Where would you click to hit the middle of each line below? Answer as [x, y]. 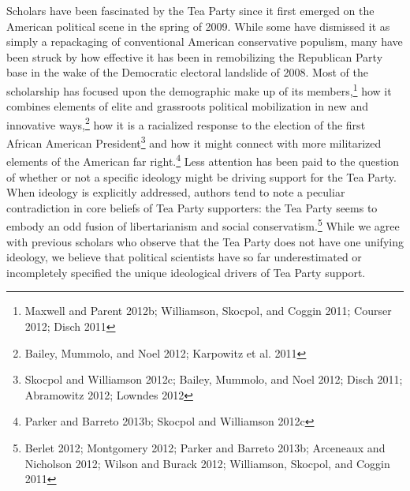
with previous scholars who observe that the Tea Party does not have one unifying [205, 241]
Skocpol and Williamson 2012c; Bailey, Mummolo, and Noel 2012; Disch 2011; [214, 379]
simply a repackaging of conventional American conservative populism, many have [205, 41]
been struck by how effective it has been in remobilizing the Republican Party [195, 56]
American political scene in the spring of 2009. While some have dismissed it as [198, 26]
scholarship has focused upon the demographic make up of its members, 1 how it [199, 89]
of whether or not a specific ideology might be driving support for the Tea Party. [201, 176]
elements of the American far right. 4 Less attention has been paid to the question [203, 160]
